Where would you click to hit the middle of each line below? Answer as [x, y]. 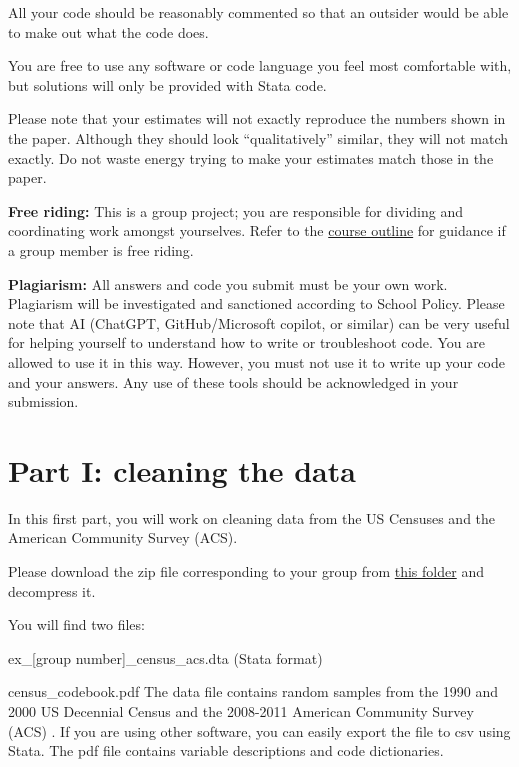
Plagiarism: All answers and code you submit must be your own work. [228, 283]
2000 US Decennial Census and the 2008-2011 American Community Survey [241, 710]
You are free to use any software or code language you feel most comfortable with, [260, 65]
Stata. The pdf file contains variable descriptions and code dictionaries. [226, 750]
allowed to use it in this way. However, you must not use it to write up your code [256, 361]
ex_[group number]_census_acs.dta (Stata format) [165, 657]
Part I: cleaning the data [182, 469]
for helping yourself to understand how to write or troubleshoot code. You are [246, 342]
